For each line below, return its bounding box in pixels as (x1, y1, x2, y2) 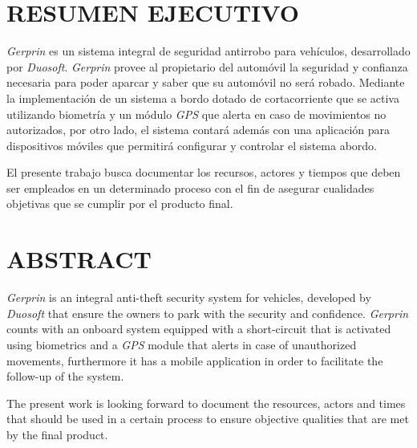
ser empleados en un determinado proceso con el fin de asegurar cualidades (6, 179, 374, 196)
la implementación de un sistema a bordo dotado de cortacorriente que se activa (6, 89, 399, 106)
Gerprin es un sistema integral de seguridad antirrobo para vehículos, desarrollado (6, 43, 411, 59)
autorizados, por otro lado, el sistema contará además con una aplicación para (6, 121, 391, 138)
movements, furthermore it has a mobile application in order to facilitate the (6, 352, 383, 369)
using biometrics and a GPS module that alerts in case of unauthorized (6, 336, 357, 352)
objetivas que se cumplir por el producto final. (6, 195, 233, 212)
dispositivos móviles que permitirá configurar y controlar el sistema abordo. (6, 136, 377, 153)
